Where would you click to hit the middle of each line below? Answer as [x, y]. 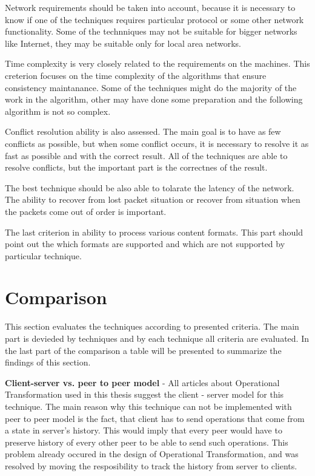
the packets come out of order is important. [86, 211]
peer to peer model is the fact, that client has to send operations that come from [155, 418]
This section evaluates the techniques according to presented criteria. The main [152, 326]
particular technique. [43, 255]
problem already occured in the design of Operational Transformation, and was [152, 454]
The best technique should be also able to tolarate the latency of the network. [150, 187]
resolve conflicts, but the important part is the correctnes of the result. [136, 167]
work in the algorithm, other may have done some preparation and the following [154, 99]
